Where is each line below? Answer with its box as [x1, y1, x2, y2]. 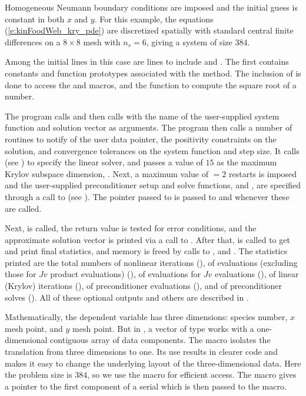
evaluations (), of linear [214, 268, 299, 280]
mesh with [83, 35, 121, 48]
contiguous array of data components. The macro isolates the [50, 334, 271, 346]
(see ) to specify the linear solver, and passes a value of [5, 156, 203, 168]
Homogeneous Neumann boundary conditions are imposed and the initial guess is [5, 1, 298, 13]
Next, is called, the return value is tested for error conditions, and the [5, 222, 257, 234]
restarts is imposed [228, 167, 297, 179]
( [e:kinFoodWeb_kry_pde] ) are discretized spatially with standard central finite [5, 24, 294, 36]
